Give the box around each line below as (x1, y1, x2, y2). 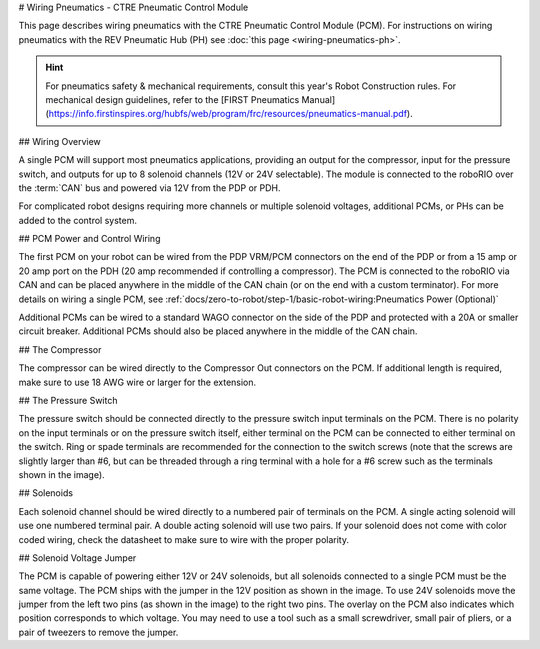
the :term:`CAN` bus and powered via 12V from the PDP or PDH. (18, 181, 281, 194)
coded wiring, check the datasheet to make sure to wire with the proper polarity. (18, 533, 350, 545)
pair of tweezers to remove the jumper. (18, 626, 179, 638)
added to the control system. (18, 214, 137, 226)
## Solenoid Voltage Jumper (18, 551, 137, 564)
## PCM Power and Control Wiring (18, 233, 161, 245)
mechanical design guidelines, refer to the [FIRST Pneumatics (45, 93, 300, 105)
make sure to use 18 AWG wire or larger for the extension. (18, 376, 257, 388)
